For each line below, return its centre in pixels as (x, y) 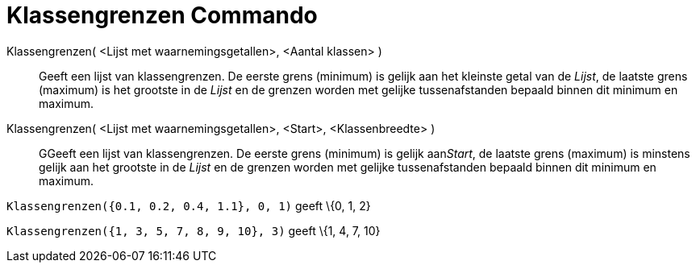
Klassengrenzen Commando (162, 15)
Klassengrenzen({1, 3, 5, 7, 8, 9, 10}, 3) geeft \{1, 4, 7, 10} (194, 230)
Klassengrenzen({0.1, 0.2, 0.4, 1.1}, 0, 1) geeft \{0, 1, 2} (189, 205)
